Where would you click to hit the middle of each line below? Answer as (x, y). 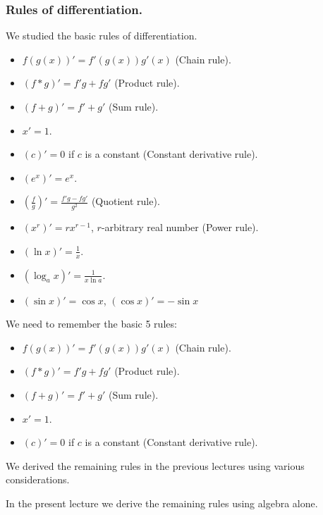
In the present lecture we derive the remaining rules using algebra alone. (162, 503)
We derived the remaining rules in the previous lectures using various (155, 465)
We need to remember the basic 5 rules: (91, 324)
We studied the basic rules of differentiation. (102, 36)
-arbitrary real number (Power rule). (180, 227)
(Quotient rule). (126, 201)
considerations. (38, 479)
